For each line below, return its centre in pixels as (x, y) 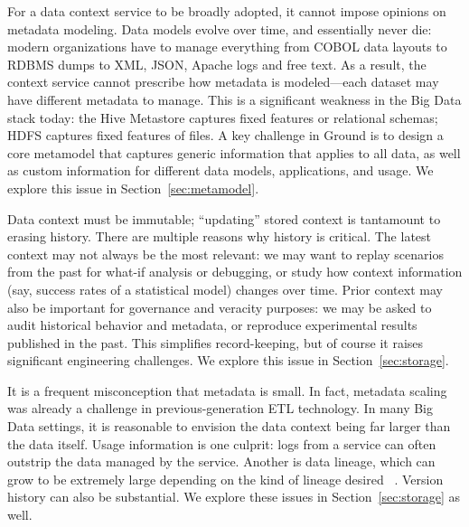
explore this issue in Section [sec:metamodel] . (133, 188)
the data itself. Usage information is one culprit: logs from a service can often (222, 443)
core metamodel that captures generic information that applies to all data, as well (234, 152)
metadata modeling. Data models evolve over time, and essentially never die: (220, 28)
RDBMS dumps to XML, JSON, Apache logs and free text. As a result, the (217, 64)
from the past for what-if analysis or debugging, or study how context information (235, 272)
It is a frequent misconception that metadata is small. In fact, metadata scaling (227, 390)
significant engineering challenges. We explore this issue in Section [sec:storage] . (228, 360)
